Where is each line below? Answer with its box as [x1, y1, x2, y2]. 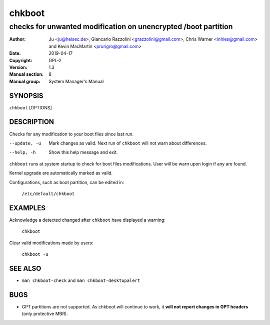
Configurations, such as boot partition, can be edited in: [9, 179, 124, 185]
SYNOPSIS [9, 91, 43, 100]
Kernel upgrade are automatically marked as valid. [9, 170, 113, 176]
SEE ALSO [9, 264, 41, 273]
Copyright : [9, 57, 32, 63]
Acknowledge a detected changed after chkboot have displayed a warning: [9, 217, 166, 223]
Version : [9, 64, 27, 70]
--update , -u [9, 140, 41, 146]
